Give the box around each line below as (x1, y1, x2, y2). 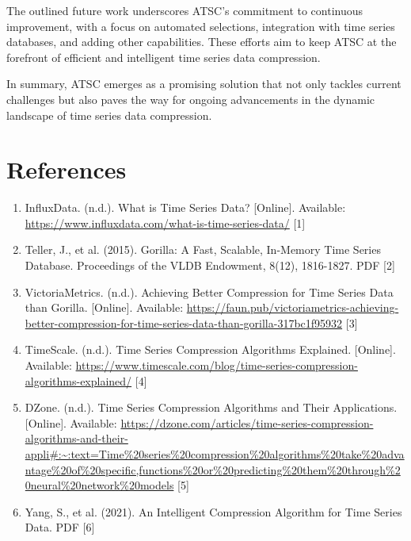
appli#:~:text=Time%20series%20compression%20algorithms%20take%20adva (25, 446, 405, 462)
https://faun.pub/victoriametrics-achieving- (186, 299, 399, 316)
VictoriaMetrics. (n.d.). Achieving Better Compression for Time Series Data (25, 283, 394, 300)
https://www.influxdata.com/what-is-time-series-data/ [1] (25, 214, 306, 231)
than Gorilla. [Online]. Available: (25, 299, 184, 316)
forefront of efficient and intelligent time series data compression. (6, 48, 321, 65)
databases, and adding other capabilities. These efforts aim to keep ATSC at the (6, 33, 397, 50)
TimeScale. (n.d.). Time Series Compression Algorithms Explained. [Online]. (25, 341, 396, 358)
